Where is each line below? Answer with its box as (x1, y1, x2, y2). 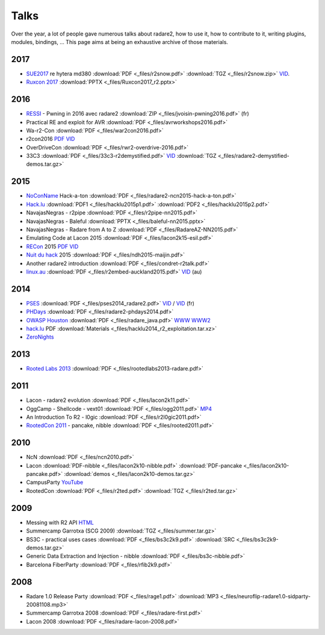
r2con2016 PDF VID (26, 136, 75, 143)
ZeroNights (26, 333, 54, 340)
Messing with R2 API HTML (26, 519, 94, 526)
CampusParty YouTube (26, 479, 84, 486)
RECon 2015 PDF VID (26, 243, 79, 250)
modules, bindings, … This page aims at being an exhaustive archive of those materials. (11, 38, 229, 45)
